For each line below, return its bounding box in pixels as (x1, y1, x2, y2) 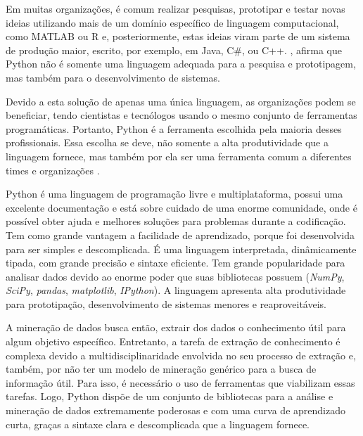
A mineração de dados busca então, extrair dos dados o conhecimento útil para (6, 320, 346, 335)
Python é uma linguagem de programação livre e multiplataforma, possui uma (6, 186, 343, 201)
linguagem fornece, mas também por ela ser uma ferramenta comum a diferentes (6, 148, 352, 163)
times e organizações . (6, 162, 100, 177)
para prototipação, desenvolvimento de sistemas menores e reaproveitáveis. (6, 296, 326, 311)
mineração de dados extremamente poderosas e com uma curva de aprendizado (6, 403, 345, 418)
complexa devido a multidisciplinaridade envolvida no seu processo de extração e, (6, 347, 356, 362)
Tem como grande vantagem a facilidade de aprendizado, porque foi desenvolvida (6, 227, 355, 242)
